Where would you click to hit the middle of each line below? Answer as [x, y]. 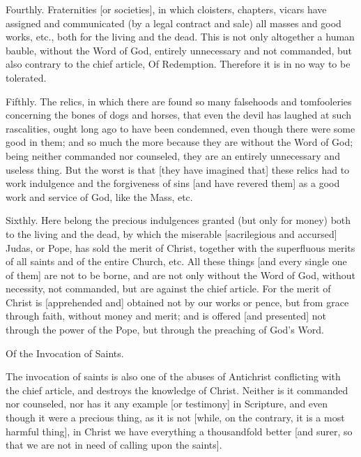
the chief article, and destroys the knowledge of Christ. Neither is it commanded [177, 390]
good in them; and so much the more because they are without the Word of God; [179, 142]
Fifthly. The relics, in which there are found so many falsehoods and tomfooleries [179, 101]
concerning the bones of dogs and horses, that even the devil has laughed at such [178, 115]
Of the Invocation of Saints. [65, 353]
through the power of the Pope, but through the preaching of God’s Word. [165, 330]
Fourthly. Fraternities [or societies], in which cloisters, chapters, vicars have [166, 9]
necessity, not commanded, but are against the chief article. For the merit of [168, 289]
